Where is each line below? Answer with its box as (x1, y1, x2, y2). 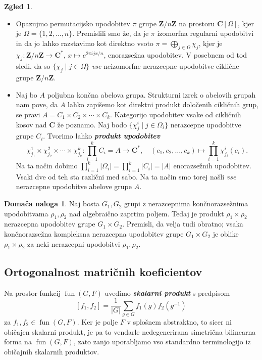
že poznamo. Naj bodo (57, 119, 127, 129)
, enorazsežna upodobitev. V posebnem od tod (103, 49, 247, 60)
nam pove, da (16, 99, 58, 110)
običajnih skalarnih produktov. (4, 346, 99, 356)
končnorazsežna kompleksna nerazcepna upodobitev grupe (4, 229, 184, 239)
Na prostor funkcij (4, 287, 61, 298)
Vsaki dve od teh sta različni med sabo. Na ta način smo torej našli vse (16, 171, 236, 182)
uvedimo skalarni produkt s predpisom (104, 287, 230, 298)
